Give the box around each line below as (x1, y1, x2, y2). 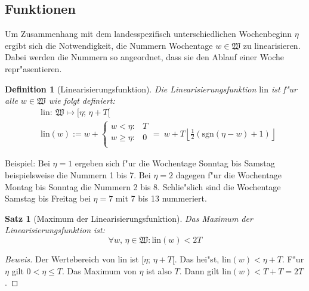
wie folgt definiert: (48, 94, 115, 107)
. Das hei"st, (174, 252, 220, 265)
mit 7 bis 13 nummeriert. (115, 192, 207, 205)
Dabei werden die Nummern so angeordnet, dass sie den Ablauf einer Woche (5, 51, 285, 63)
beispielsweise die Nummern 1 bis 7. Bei (5, 169, 151, 181)
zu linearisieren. (243, 39, 301, 51)
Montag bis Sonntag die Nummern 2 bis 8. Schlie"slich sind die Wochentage (5, 180, 281, 193)
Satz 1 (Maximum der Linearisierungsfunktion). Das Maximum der (5, 212, 253, 224)
